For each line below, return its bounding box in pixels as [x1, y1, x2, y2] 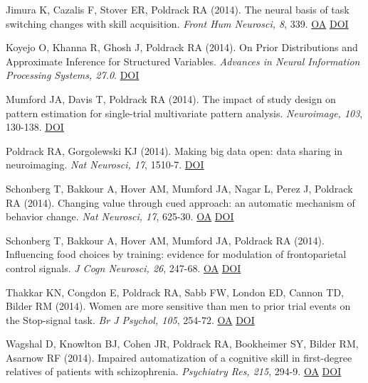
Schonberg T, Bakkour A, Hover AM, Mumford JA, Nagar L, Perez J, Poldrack [6, 180, 353, 195]
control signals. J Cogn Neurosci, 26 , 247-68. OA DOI [6, 260, 241, 275]
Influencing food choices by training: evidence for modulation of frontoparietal [6, 247, 347, 261]
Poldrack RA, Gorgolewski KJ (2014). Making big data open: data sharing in [6, 143, 343, 158]
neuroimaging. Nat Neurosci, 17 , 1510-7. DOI [6, 157, 204, 172]
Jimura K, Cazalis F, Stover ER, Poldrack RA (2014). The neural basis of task [6, 2, 349, 16]
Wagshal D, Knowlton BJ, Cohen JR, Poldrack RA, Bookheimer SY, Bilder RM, [6, 336, 359, 351]
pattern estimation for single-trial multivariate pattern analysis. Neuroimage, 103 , [6, 105, 363, 120]
